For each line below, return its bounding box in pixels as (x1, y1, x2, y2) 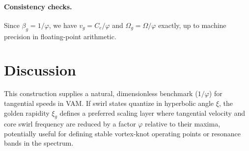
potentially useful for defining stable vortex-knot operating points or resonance (4, 128, 241, 138)
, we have (49, 20, 77, 30)
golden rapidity (4, 107, 50, 118)
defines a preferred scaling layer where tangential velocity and (59, 107, 246, 118)
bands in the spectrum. (4, 138, 74, 148)
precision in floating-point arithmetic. (4, 31, 116, 41)
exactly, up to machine (158, 20, 226, 30)
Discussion (4, 60, 76, 80)
